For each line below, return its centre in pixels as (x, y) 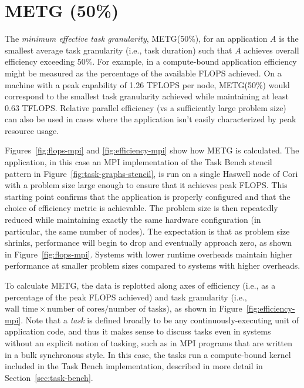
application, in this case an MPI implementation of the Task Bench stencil (139, 162)
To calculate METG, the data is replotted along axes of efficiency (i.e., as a (140, 285)
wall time (21, 310)
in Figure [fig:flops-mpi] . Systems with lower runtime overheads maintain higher (149, 254)
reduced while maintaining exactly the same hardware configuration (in (133, 220)
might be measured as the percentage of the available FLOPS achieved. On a (143, 73)
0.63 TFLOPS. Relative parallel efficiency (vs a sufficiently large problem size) (146, 107)
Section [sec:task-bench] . (49, 377)
